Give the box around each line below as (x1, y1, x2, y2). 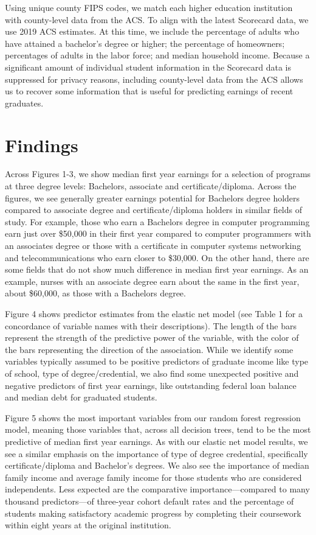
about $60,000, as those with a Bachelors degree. (5, 287, 186, 299)
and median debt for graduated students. (5, 391, 157, 404)
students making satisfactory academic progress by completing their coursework (5, 506, 301, 519)
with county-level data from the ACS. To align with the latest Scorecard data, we (5, 13, 309, 26)
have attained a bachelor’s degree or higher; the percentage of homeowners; (5, 37, 285, 49)
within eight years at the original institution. (5, 519, 171, 531)
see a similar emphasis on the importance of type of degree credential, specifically (5, 447, 308, 460)
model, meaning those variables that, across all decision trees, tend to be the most (5, 423, 311, 436)
